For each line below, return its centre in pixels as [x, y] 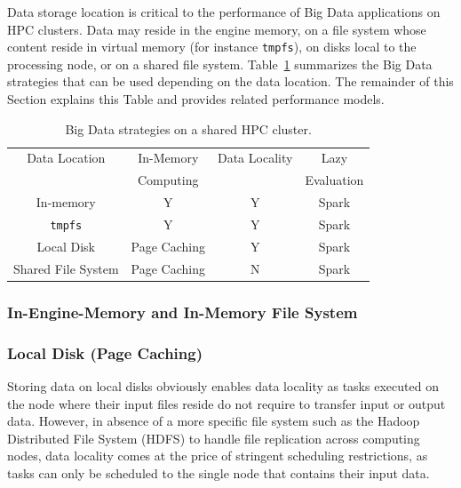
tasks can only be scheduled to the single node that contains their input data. [219, 472]
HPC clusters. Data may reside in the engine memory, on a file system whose [217, 29]
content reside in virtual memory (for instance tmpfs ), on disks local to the [212, 47]
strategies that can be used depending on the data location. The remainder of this [230, 81]
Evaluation [334, 180]
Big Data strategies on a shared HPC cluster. [188, 128]
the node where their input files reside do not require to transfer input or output [227, 403]
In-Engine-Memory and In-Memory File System [183, 312]
